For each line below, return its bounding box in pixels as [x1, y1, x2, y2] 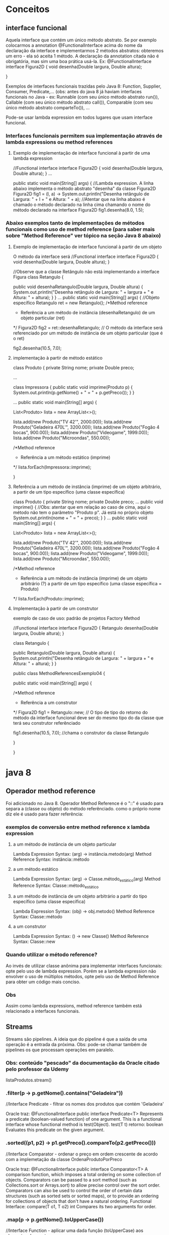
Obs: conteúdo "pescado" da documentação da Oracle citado [6, 1059, 160, 1066]
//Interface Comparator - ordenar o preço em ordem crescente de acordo [6, 1151, 158, 1157]
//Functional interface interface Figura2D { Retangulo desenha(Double [13, 625, 158, 631]
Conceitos [6, 4, 50, 15]
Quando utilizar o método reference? [6, 951, 98, 958]
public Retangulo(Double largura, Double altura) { [13, 650, 115, 656]
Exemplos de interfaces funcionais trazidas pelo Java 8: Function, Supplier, [6, 83, 161, 89]
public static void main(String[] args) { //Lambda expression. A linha [13, 180, 154, 186]
